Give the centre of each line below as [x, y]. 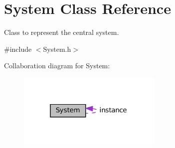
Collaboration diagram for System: [57, 66]
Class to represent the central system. [62, 32]
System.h [57, 49]
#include [18, 49]
